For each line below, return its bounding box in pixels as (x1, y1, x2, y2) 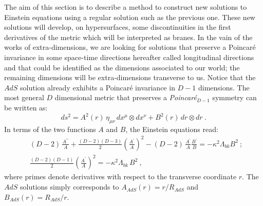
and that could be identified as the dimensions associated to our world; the (4, 62, 240, 72)
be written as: (4, 102, 48, 113)
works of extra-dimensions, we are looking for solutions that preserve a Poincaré (4, 42, 256, 52)
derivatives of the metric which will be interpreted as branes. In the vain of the (4, 31, 253, 42)
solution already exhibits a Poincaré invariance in (20, 82, 175, 92)
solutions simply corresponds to (20, 181, 119, 192)
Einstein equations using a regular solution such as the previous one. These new (4, 11, 255, 22)
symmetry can (212, 92, 257, 103)
